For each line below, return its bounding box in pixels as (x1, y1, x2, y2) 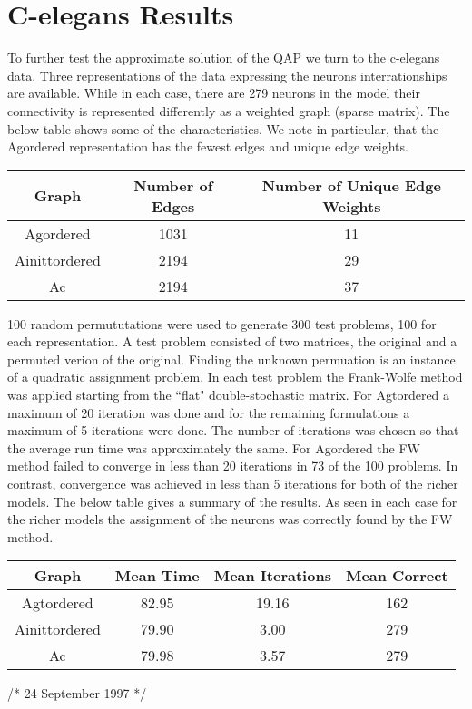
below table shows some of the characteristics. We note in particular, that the (7, 119, 439, 138)
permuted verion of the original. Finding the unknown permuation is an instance (7, 349, 456, 368)
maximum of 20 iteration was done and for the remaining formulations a (7, 403, 410, 422)
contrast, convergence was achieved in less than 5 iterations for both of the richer (7, 474, 458, 493)
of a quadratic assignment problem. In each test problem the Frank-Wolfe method (7, 367, 463, 386)
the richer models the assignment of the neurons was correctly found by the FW (7, 510, 453, 529)
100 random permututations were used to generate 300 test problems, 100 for (7, 314, 437, 333)
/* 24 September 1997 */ (7, 684, 147, 703)
